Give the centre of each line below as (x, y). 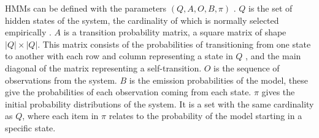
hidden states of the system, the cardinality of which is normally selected (142, 20)
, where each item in (60, 116)
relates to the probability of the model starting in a (206, 116)
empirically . (28, 32)
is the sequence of (247, 67)
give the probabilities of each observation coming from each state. (128, 92)
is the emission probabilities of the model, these (219, 80)
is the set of (271, 8)
